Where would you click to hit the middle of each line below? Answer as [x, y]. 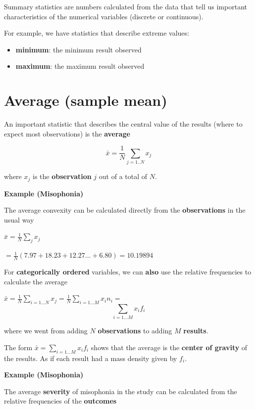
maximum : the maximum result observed [80, 66]
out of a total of [123, 176]
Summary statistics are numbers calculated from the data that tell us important [126, 6]
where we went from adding [46, 331]
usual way [19, 219]
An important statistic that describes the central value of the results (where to [123, 124]
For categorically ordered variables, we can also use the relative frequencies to [128, 271]
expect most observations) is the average [67, 133]
